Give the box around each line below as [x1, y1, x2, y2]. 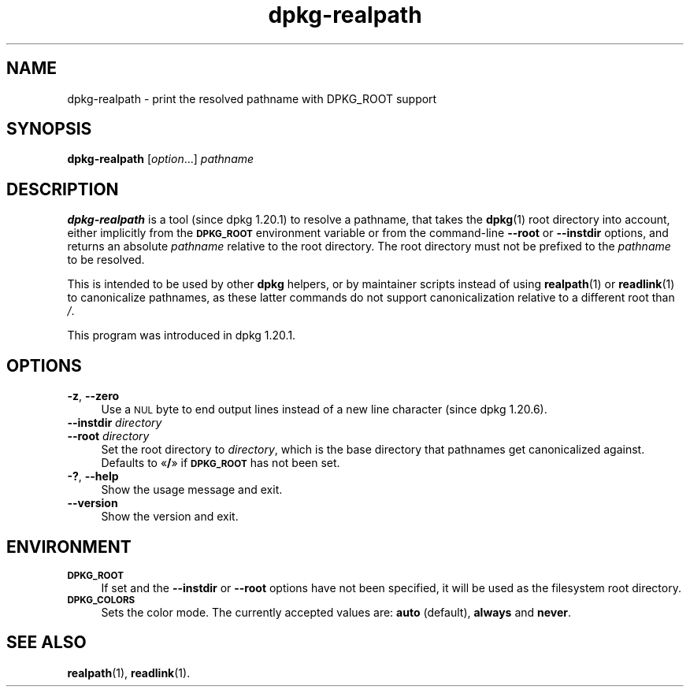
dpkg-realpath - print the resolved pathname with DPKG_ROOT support [67, 91, 437, 106]
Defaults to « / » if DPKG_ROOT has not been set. [101, 456, 340, 470]
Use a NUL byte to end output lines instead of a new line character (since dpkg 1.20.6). [101, 402, 547, 417]
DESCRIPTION [6, 179, 119, 199]
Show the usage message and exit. [101, 483, 283, 497]
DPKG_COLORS [67, 594, 135, 606]
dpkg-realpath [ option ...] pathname [67, 152, 254, 166]
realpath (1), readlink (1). [67, 665, 191, 680]
